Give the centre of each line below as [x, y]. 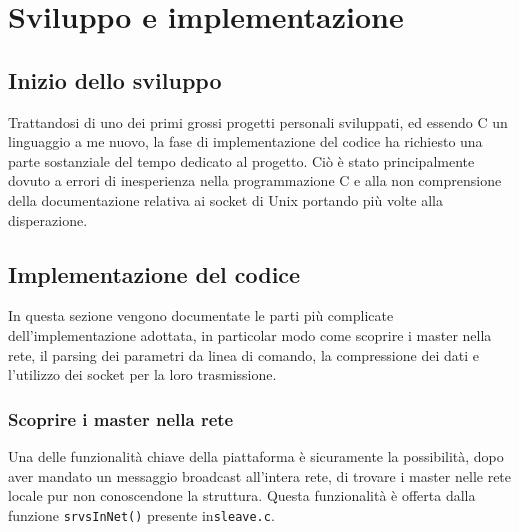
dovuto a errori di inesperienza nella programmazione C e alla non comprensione [255, 180]
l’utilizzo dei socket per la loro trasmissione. [142, 374]
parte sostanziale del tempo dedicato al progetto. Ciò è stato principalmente [241, 160]
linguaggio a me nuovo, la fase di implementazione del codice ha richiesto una [245, 141]
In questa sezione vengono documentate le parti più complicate [201, 315]
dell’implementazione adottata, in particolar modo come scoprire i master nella [250, 334]
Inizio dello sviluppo [115, 79]
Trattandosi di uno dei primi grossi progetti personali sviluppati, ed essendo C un [258, 121]
